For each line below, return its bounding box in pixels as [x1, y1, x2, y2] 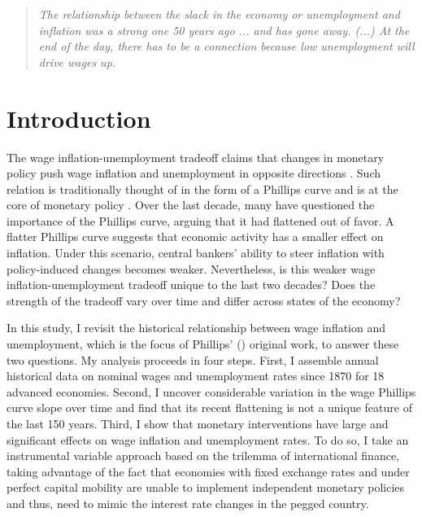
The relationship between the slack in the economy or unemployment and [38, 6, 400, 22]
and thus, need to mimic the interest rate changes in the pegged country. [7, 494, 369, 511]
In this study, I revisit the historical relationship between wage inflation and [7, 319, 386, 336]
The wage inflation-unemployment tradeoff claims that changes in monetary [7, 148, 385, 165]
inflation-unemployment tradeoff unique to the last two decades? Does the [7, 276, 376, 293]
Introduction [7, 101, 151, 134]
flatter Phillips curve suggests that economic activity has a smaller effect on [7, 228, 384, 245]
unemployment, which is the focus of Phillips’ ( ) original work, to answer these [7, 335, 399, 353]
